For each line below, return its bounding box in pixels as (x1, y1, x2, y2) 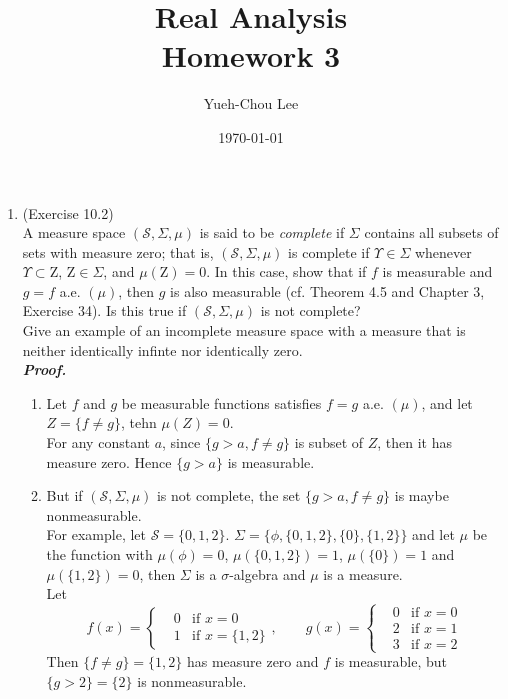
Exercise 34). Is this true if (22, 300, 187, 321)
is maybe (394, 485, 449, 506)
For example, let (46, 524, 146, 545)
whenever (414, 241, 472, 262)
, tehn (121, 412, 157, 433)
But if (46, 485, 83, 506)
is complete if (288, 241, 370, 262)
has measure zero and (186, 651, 319, 672)
